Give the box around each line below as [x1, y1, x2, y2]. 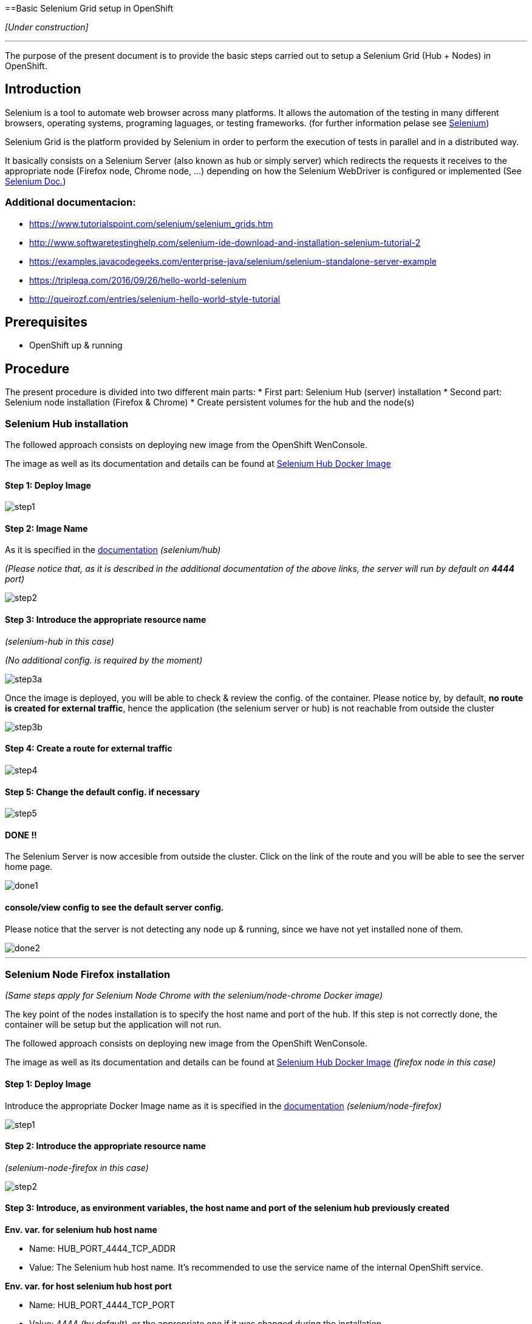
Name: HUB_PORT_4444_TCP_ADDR [29, 1243, 176, 1254]
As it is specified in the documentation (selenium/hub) [5, 545, 221, 555]
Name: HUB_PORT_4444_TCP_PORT [29, 1299, 176, 1310]
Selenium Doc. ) [5, 175, 66, 186]
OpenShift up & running [29, 340, 123, 351]
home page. [5, 861, 53, 872]
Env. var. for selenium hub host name [5, 1224, 157, 1235]
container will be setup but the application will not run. [5, 1019, 222, 1030]
